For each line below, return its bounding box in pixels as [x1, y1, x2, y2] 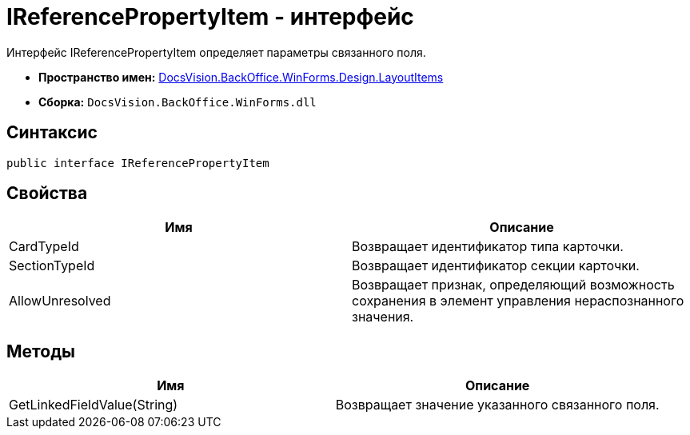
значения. [352, 309, 414, 325]
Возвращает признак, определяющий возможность [352, 277, 675, 293]
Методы [6, 341, 75, 361]
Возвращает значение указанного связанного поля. [335, 397, 660, 413]
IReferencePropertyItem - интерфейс [6, 3, 414, 30]
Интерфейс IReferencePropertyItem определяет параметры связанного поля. [6, 45, 426, 59]
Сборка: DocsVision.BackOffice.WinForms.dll [38, 94, 317, 109]
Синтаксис [6, 122, 98, 143]
